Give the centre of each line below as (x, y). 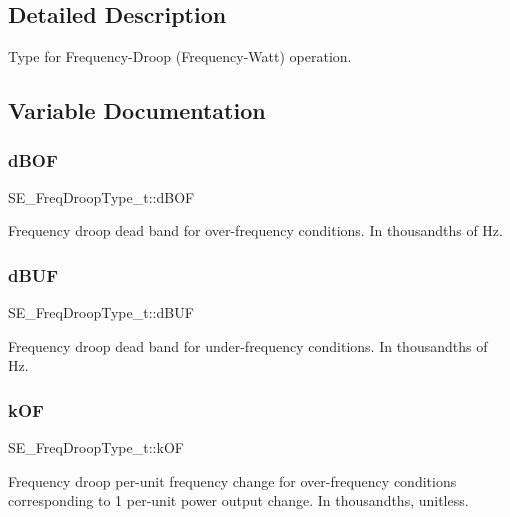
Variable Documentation (137, 110)
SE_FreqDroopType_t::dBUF (101, 312)
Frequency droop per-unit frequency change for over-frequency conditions (232, 480)
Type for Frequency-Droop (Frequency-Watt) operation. (180, 56)
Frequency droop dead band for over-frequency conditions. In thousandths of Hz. (255, 230)
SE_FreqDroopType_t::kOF (96, 447)
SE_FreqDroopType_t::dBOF (101, 196)
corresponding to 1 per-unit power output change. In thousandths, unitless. (238, 500)
